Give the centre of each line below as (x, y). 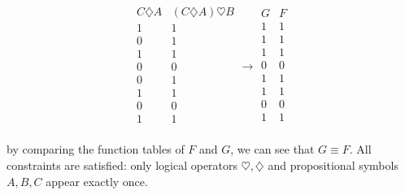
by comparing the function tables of (96, 149)
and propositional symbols (333, 165)
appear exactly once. (97, 181)
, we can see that (272, 149)
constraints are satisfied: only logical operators (122, 165)
